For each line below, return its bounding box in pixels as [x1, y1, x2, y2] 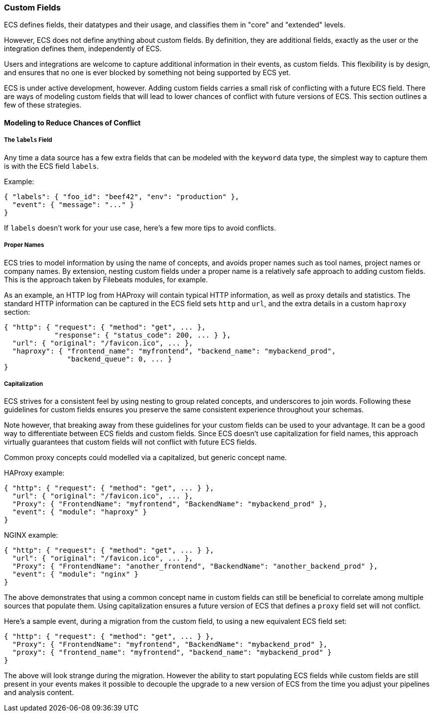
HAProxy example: [4, 469, 65, 477]
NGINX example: [4, 531, 58, 540]
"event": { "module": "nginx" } [12, 570, 139, 579]
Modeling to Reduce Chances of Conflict [4, 118, 141, 127]
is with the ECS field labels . [4, 161, 99, 170]
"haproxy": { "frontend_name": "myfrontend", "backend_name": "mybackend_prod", [12, 347, 336, 355]
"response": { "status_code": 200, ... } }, [54, 331, 231, 339]
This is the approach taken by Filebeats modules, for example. [4, 275, 208, 284]
